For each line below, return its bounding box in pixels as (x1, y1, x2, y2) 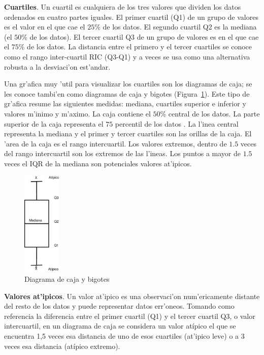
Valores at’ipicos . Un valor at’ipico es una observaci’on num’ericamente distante (4, 290, 260, 301)
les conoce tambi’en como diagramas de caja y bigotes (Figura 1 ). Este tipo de (4, 88, 250, 99)
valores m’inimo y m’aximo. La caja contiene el (4, 108, 151, 119)
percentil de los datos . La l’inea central (115, 118, 239, 129)
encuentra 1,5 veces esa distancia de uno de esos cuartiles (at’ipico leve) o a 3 (4, 331, 245, 341)
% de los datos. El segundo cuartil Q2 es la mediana (94, 21, 257, 32)
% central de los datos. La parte (160, 108, 260, 119)
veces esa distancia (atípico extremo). (4, 340, 120, 351)
